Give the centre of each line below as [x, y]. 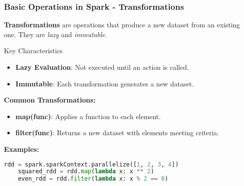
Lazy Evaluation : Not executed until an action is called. [102, 67]
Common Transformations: [50, 100]
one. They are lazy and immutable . [56, 34]
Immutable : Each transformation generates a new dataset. [105, 83]
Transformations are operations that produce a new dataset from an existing [122, 25]
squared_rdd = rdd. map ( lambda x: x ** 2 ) [86, 172]
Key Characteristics [33, 51]
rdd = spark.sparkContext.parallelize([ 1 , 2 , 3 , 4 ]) [91, 164]
